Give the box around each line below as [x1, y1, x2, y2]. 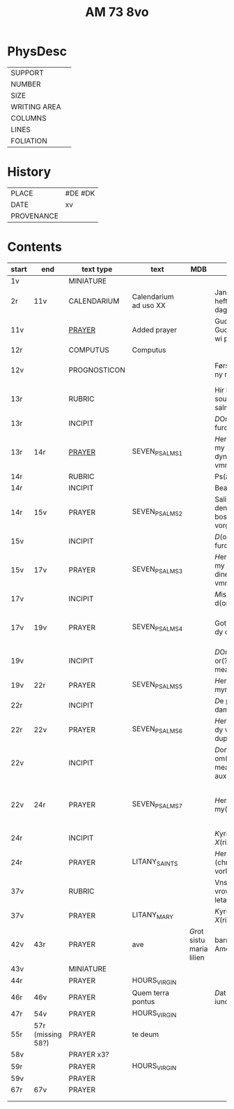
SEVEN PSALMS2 [132, 507, 183, 517]
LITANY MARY [132, 910, 174, 921]
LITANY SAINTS [132, 857, 178, 868]
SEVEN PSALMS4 [132, 622, 183, 633]
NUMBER [10, 79, 41, 89]
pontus [132, 997, 155, 1006]
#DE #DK [65, 188, 95, 198]
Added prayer [132, 325, 178, 335]
